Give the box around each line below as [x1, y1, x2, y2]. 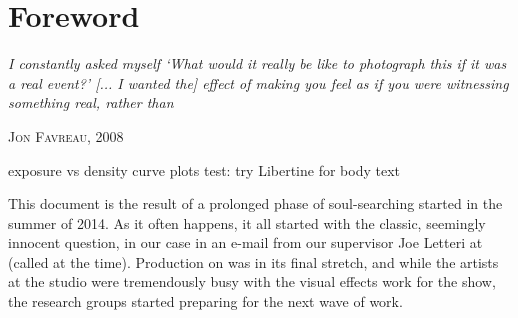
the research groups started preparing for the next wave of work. [8, 291, 403, 312]
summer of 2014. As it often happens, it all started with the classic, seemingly [8, 212, 486, 233]
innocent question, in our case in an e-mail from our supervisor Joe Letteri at [8, 232, 483, 253]
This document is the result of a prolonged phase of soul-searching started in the [8, 193, 503, 214]
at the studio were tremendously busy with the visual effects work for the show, [8, 271, 496, 292]
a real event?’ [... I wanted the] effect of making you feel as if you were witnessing [8, 72, 509, 93]
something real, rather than [8, 92, 174, 113]
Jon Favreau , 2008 [8, 125, 124, 146]
